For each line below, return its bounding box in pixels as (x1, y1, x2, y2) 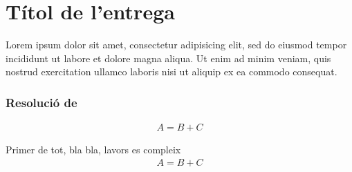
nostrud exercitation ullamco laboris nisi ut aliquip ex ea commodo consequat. (6, 64, 337, 79)
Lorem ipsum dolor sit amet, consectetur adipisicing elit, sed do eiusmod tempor (6, 37, 347, 52)
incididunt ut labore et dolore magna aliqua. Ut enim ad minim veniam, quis (6, 50, 331, 65)
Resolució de (6, 93, 77, 111)
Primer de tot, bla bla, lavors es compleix (6, 142, 181, 157)
